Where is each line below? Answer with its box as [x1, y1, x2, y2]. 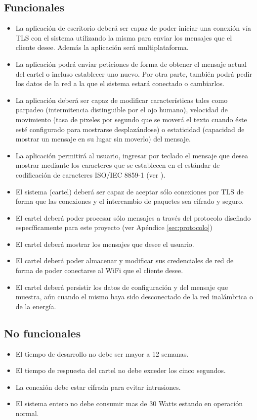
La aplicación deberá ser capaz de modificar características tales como [15, 94, 228, 105]
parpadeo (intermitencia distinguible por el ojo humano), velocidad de [15, 104, 228, 115]
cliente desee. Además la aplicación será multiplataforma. [15, 42, 189, 52]
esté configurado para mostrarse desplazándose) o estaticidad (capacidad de [15, 124, 245, 134]
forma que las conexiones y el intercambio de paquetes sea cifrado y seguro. [15, 196, 244, 206]
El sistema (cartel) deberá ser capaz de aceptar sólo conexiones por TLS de [15, 186, 244, 196]
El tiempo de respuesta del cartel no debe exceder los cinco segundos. [15, 365, 226, 375]
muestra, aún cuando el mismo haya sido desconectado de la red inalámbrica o [15, 291, 253, 302]
